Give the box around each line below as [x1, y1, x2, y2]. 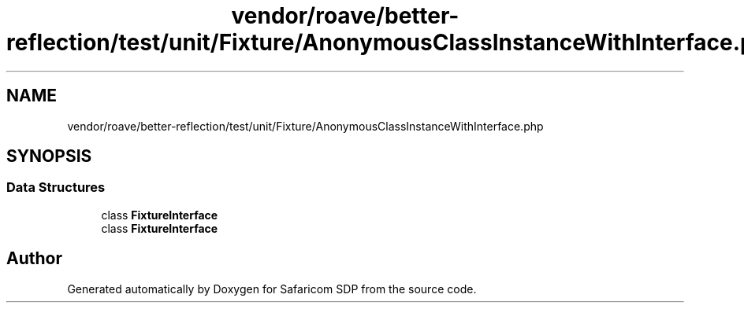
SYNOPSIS [6, 146, 92, 167]
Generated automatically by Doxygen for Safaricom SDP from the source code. [67, 281, 477, 296]
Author [6, 248, 62, 269]
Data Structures [6, 179, 106, 196]
